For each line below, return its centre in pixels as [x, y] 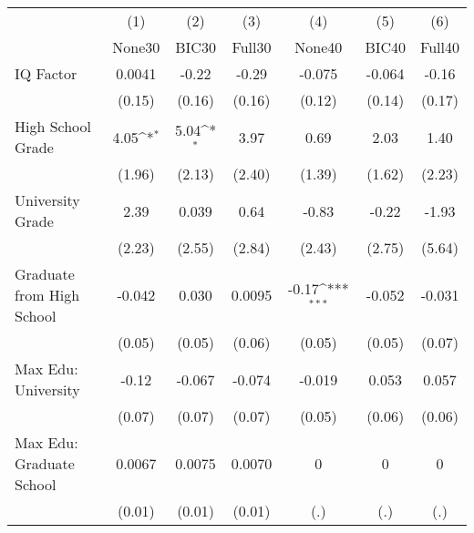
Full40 [440, 47]
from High [47, 295]
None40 [319, 47]
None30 [136, 47]
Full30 [252, 47]
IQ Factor [46, 73]
